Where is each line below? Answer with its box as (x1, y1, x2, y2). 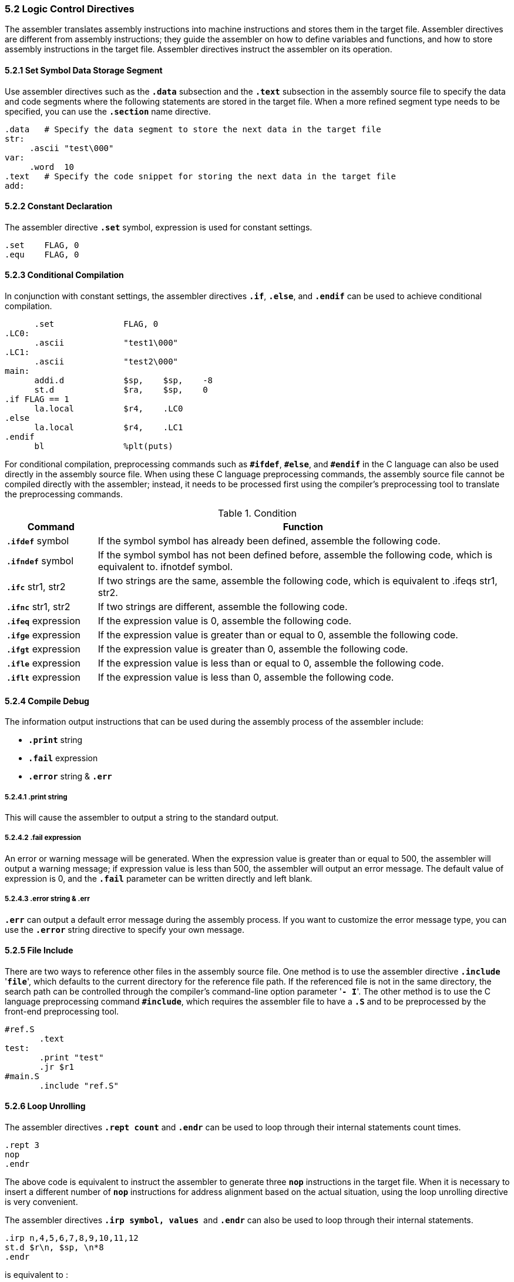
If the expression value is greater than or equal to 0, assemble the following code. (98, 629, 458, 641)
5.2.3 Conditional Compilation (5, 270, 124, 280)
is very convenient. (5, 1197, 78, 1207)
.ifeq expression (6, 615, 81, 627)
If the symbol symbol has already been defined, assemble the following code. (98, 535, 441, 547)
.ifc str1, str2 (6, 581, 66, 593)
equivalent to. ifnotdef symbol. (98, 561, 233, 573)
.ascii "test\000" (29, 143, 114, 153)
